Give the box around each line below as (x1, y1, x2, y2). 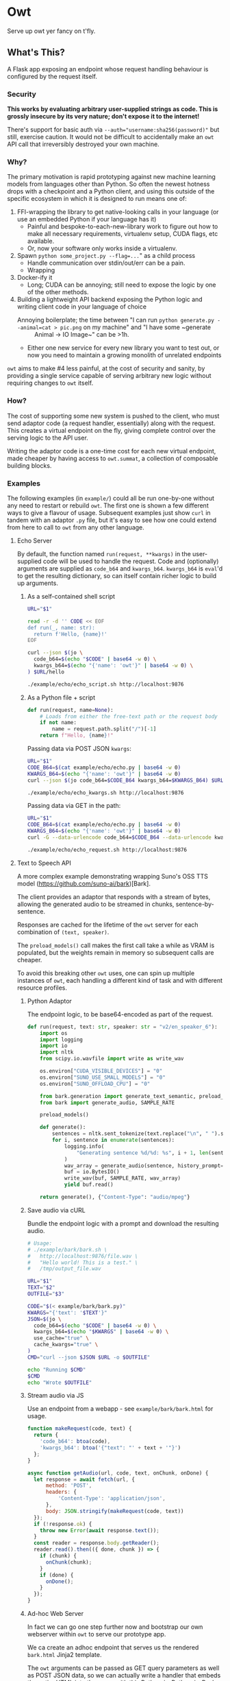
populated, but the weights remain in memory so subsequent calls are (16, 948, 214, 957)
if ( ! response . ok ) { (33, 1521, 92, 1527)
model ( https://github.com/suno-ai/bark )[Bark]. (16, 879, 151, 887)
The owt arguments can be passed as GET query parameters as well (27, 1664, 220, 1672)
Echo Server (16, 536, 53, 545)
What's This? (7, 47, 65, 58)
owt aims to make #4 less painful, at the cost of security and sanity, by (7, 364, 205, 372)
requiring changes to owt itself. (7, 379, 94, 388)
